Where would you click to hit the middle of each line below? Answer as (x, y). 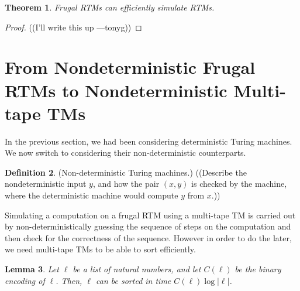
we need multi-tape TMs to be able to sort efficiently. (100, 249)
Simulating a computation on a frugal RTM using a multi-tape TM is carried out (150, 215)
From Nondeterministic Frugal (130, 67)
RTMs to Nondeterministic (116, 90)
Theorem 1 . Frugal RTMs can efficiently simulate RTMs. (110, 7)
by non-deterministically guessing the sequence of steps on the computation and (148, 226)
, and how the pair (126, 184)
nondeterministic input (46, 184)
